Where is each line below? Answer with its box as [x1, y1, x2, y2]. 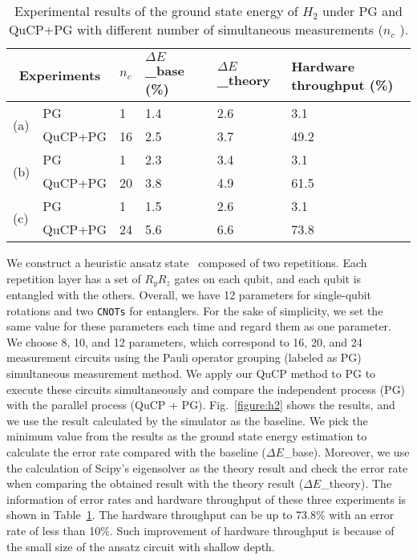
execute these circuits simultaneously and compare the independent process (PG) [6, 380, 406, 397]
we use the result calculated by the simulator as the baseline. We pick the [6, 412, 368, 428]
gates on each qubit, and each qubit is [174, 270, 362, 286]
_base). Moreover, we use [283, 444, 410, 461]
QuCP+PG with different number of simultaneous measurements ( [8, 20, 383, 39]
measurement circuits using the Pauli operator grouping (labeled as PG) [6, 349, 362, 366]
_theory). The [321, 475, 392, 492]
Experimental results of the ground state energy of [14, 2, 298, 20]
